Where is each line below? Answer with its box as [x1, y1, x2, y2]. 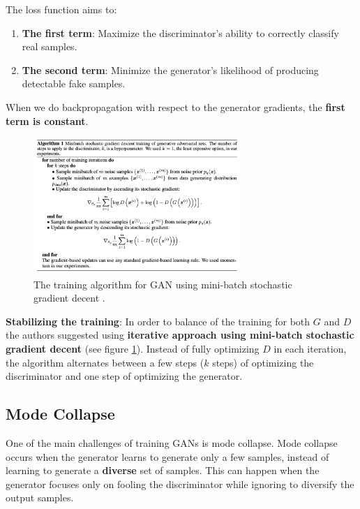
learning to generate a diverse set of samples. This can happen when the [6, 463, 320, 478]
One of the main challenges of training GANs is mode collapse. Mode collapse [6, 436, 338, 450]
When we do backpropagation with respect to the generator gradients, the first [6, 99, 345, 114]
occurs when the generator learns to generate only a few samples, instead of [6, 449, 329, 464]
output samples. [6, 490, 74, 505]
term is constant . [6, 113, 89, 128]
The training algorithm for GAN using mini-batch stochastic [33, 276, 292, 291]
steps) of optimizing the [212, 355, 314, 369]
